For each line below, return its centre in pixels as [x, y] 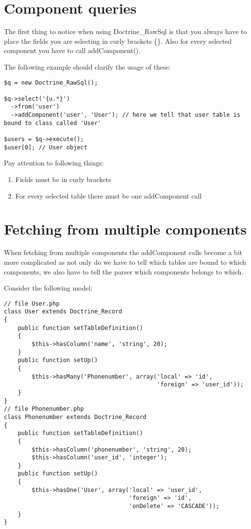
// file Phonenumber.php [44, 409]
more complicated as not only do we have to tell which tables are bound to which [125, 262]
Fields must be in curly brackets [63, 179]
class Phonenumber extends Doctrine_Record [75, 417]
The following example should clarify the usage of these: [87, 66]
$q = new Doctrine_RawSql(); [51, 82]
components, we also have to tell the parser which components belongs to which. [124, 271]
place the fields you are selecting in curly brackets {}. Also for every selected [118, 41]
